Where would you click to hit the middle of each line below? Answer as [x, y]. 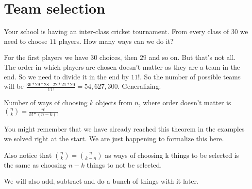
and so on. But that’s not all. [192, 57]
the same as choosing [35, 164]
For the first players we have [46, 57]
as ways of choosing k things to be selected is [172, 155]
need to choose [26, 41]
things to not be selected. [124, 164]
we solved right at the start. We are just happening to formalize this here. [114, 138]
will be [14, 86]
